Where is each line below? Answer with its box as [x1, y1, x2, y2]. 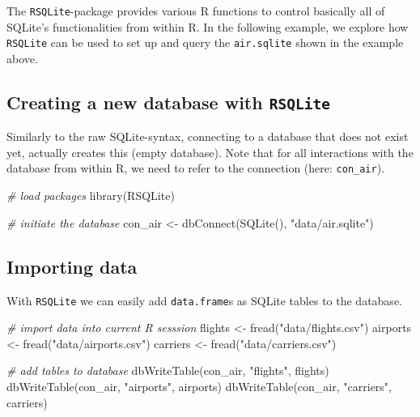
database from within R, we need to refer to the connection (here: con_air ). [6, 160, 385, 177]
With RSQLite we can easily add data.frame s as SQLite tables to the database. [6, 291, 402, 308]
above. [6, 49, 38, 66]
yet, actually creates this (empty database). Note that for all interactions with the [6, 143, 414, 160]
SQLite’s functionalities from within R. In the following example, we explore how [6, 18, 409, 35]
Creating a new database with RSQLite [6, 89, 330, 114]
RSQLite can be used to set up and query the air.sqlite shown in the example [6, 34, 404, 51]
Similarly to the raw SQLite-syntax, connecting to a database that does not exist [6, 128, 409, 145]
